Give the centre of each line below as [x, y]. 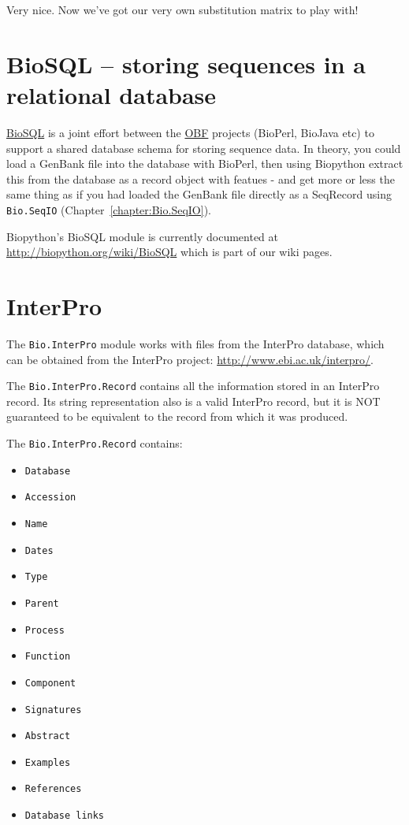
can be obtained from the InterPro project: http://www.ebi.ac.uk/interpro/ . [190, 359]
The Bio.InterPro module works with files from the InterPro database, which [195, 343]
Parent [42, 603]
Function [48, 657]
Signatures [53, 710]
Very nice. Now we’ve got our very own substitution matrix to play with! [182, 9]
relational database [112, 94]
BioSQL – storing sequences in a [186, 63]
